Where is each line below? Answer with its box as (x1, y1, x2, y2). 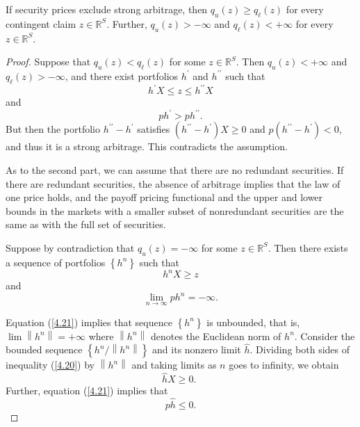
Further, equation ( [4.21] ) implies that (6, 383, 168, 398)
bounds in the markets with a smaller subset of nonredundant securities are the (6, 203, 344, 218)
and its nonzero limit (152, 342, 241, 357)
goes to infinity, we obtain (229, 357, 339, 372)
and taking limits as (131, 357, 217, 372)
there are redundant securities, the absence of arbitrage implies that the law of (6, 176, 341, 191)
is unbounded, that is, (206, 314, 300, 329)
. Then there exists (268, 240, 348, 255)
